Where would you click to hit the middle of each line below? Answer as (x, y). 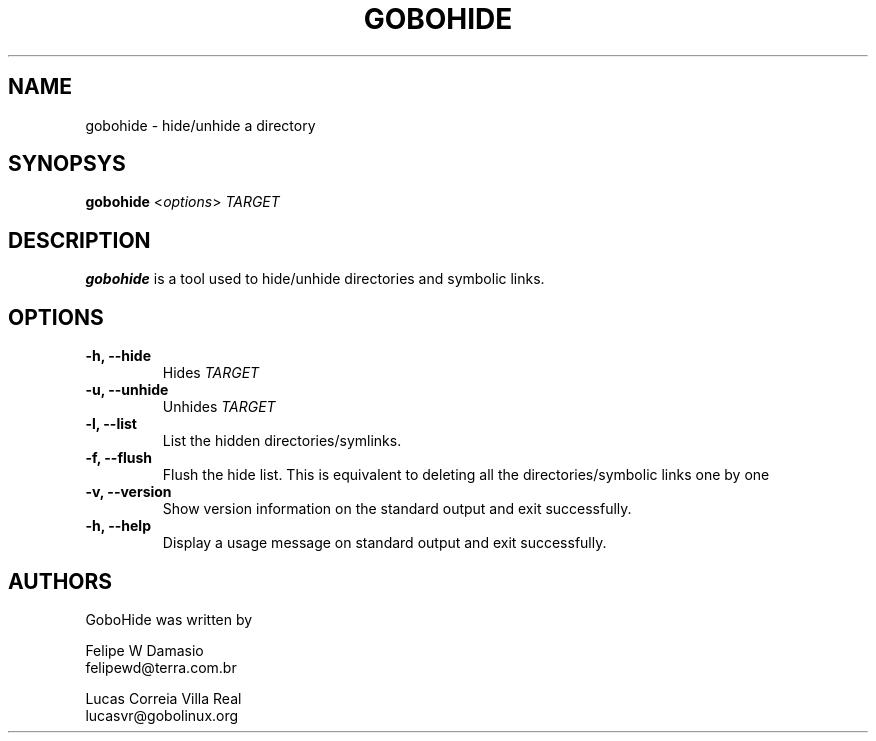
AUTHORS (60, 581)
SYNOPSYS (67, 164)
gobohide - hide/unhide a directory (200, 125)
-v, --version (128, 492)
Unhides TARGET (219, 407)
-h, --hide (118, 356)
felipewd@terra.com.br (161, 667)
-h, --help (118, 526)
